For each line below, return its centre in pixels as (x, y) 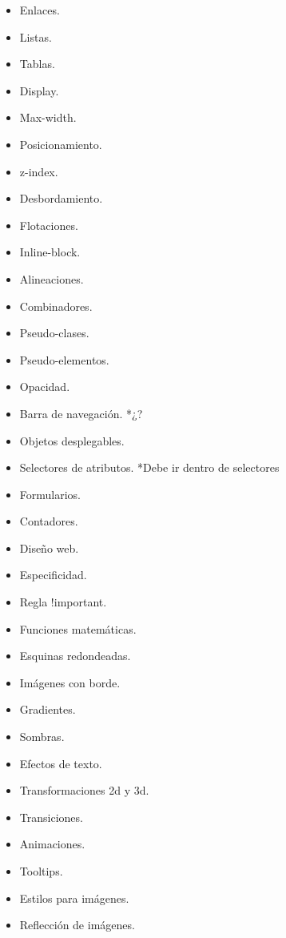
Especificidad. (53, 575)
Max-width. (48, 117)
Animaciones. (52, 844)
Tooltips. (41, 871)
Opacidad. (45, 386)
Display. (39, 90)
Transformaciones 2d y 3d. (84, 790)
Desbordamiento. (61, 198)
